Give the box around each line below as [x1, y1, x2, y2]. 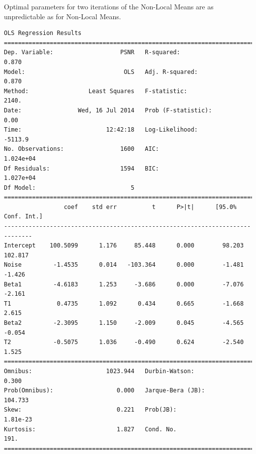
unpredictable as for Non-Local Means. [4, 11, 121, 21]
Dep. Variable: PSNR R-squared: [4, 49, 180, 56]
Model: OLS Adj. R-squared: [4, 68, 198, 75]
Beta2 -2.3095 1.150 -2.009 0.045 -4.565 [4, 319, 244, 326]
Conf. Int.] [4, 213, 43, 220]
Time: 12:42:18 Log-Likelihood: [4, 126, 198, 134]
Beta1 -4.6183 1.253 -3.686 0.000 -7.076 [4, 280, 244, 288]
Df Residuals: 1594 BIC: [4, 165, 159, 172]
